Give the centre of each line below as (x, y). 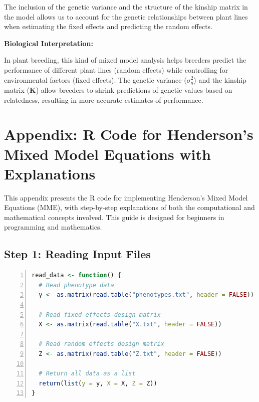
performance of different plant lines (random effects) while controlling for (116, 69)
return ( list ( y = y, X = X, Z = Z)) (98, 383)
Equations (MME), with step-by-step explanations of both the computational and (129, 207)
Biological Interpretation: (49, 43)
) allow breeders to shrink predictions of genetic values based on (134, 90)
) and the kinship (220, 79)
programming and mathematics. (53, 227)
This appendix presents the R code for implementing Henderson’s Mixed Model (126, 197)
